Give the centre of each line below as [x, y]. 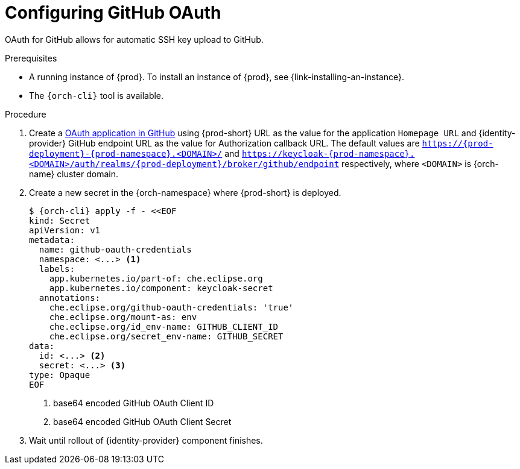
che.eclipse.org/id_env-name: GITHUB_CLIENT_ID [164, 326]
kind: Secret [60, 220]
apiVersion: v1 [65, 230]
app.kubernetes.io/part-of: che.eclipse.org [156, 278]
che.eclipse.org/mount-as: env [123, 317]
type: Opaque [60, 375]
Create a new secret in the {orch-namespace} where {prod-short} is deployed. [185, 192]
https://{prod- [458, 143]
